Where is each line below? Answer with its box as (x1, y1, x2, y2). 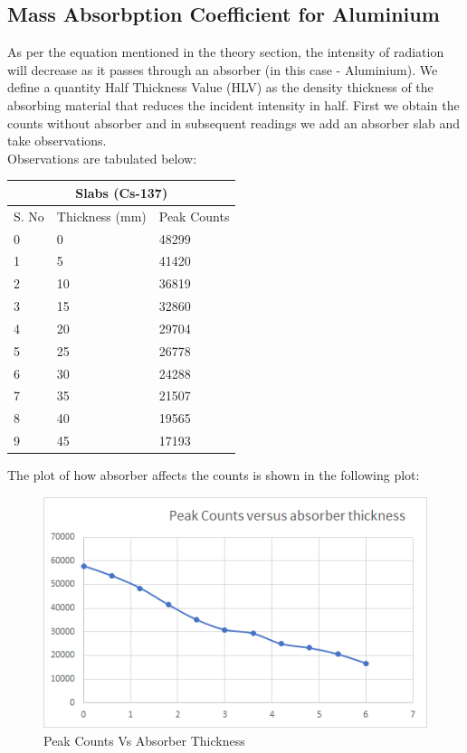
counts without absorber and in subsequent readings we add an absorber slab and (7, 113, 461, 132)
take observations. (7, 131, 107, 150)
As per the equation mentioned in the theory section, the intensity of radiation (7, 42, 444, 61)
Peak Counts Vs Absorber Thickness (43, 730, 245, 749)
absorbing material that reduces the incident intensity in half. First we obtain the (7, 95, 460, 114)
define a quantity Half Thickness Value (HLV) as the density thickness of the (7, 78, 434, 97)
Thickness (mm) (56, 206, 147, 225)
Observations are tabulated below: (7, 148, 197, 167)
